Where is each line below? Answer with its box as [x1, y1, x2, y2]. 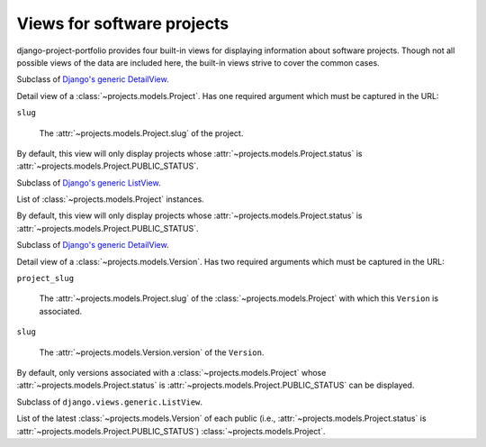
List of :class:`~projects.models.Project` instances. [16, 194, 204, 205]
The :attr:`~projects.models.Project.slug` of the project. [39, 127, 244, 139]
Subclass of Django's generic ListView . [16, 177, 161, 188]
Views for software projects [16, 14, 229, 33]
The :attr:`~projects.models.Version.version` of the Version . [39, 347, 265, 358]
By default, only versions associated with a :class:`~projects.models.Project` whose [16, 367, 327, 378]
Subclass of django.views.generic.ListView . [16, 397, 202, 407]
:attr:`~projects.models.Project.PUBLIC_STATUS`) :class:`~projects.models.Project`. [16, 425, 326, 436]
